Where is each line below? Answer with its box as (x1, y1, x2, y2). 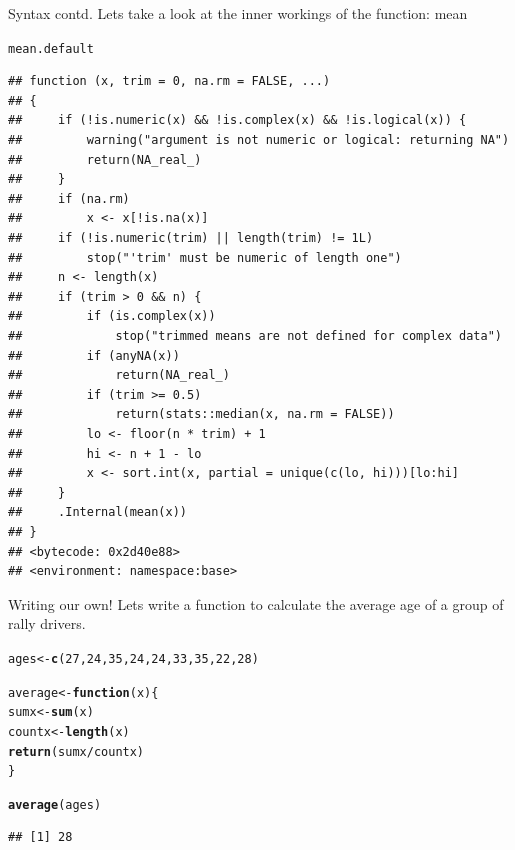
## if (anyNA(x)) (8, 348, 180, 363)
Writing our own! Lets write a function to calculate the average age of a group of (8, 593, 504, 614)
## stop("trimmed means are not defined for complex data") (8, 328, 502, 343)
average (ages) (8, 797, 102, 812)
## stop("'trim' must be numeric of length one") (8, 250, 402, 265)
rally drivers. (8, 613, 86, 634)
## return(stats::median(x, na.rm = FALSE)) (8, 407, 395, 422)
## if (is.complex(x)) (8, 309, 216, 324)
